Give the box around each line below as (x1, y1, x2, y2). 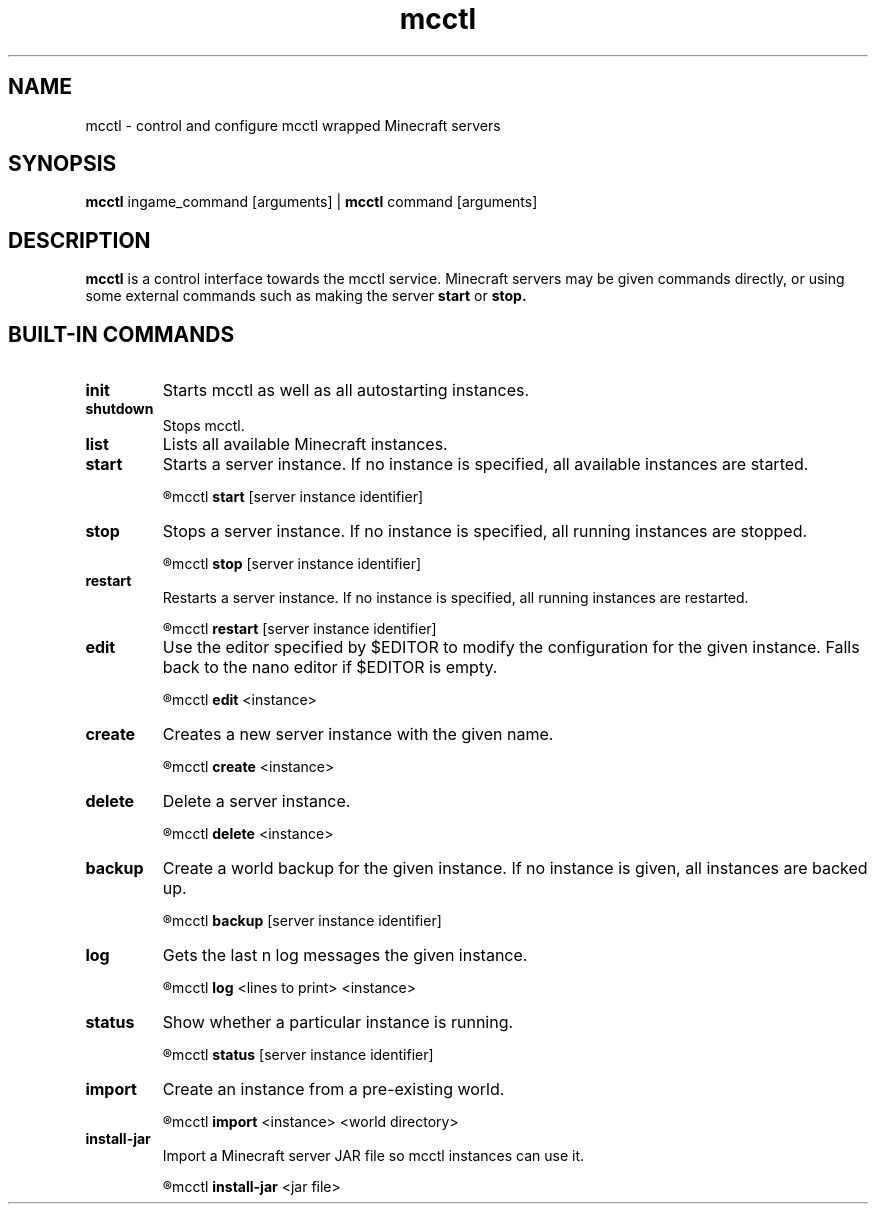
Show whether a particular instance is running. (162, 1012, 514, 1033)
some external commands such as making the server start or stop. (85, 287, 527, 305)
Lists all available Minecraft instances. (162, 434, 448, 455)
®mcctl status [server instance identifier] (162, 1046, 434, 1064)
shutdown (85, 400, 154, 418)
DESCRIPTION (8, 227, 151, 253)
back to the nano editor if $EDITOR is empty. (162, 657, 498, 678)
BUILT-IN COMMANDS (8, 321, 235, 347)
